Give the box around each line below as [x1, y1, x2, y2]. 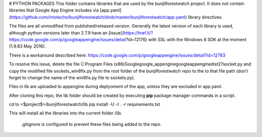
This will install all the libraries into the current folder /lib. [9, 110, 122, 116]
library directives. [188, 14, 223, 20]
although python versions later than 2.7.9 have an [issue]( [9, 30, 124, 36]
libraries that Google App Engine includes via [9, 7, 99, 13]
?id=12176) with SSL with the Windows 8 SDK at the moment [126, 36, 247, 42]
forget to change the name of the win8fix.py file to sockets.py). [9, 75, 135, 80]
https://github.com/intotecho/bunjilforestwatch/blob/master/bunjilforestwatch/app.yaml [10, 14, 186, 20]
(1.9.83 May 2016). [9, 44, 46, 49]
